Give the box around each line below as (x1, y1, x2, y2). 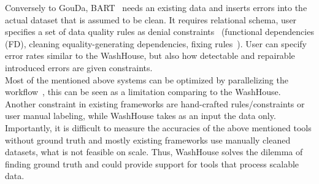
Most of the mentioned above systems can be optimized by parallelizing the (5, 73, 288, 86)
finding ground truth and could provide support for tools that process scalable (5, 157, 299, 170)
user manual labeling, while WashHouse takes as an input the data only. (5, 109, 276, 122)
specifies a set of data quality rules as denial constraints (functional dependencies (5, 25, 314, 38)
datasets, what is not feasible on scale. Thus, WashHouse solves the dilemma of (5, 145, 303, 158)
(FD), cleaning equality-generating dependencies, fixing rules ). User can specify (5, 37, 307, 50)
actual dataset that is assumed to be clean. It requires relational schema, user (5, 13, 297, 26)
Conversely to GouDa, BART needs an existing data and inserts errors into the (5, 1, 307, 13)
